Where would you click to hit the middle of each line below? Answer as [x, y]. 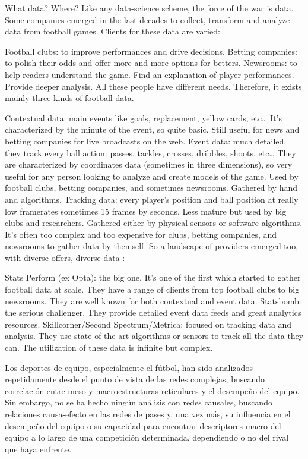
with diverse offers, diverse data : [65, 257]
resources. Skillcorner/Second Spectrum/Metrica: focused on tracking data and [148, 324]
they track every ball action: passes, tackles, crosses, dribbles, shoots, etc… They [150, 153]
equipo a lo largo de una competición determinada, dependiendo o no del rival [147, 437]
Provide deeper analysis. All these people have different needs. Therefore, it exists [153, 86]
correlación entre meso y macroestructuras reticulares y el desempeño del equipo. [152, 390]
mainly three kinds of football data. [69, 98]
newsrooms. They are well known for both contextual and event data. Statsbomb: [153, 301]
